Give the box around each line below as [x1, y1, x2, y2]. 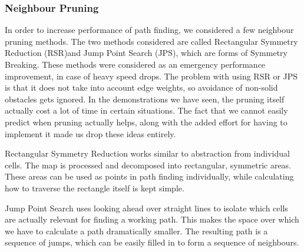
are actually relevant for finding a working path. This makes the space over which [5, 213, 299, 226]
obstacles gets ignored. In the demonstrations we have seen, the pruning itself [5, 92, 285, 105]
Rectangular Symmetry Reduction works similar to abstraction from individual [5, 147, 290, 160]
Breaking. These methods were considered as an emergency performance [5, 58, 266, 70]
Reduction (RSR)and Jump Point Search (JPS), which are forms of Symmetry [5, 47, 288, 59]
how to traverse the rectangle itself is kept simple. [5, 181, 184, 194]
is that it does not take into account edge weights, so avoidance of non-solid [5, 81, 278, 94]
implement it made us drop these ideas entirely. [5, 127, 176, 140]
